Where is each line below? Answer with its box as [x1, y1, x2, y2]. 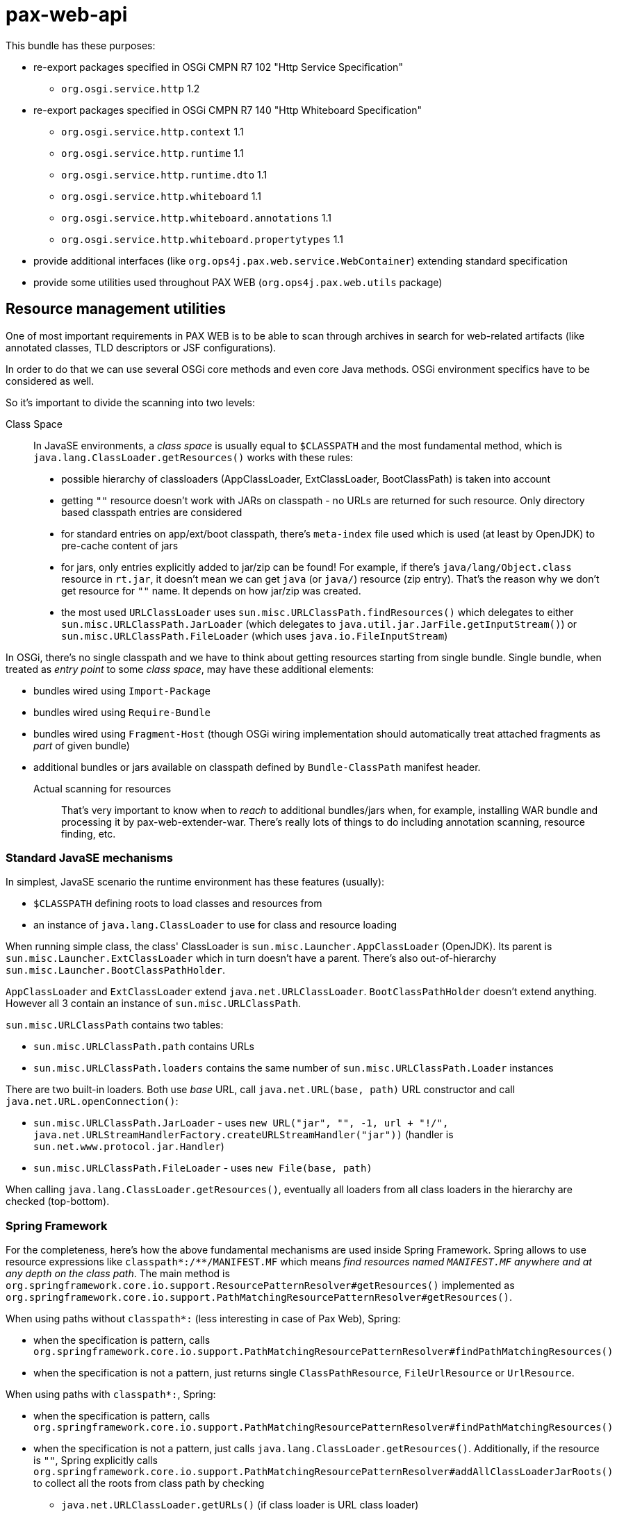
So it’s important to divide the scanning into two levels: [6, 396, 255, 408]
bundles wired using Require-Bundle [33, 706, 211, 718]
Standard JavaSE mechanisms [6, 850, 174, 865]
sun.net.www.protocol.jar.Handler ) [33, 1140, 224, 1153]
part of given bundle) [33, 739, 130, 751]
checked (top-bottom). [6, 1195, 110, 1208]
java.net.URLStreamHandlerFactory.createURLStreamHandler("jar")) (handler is [33, 1129, 454, 1141]
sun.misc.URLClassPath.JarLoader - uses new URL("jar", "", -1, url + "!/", [33, 1117, 449, 1129]
